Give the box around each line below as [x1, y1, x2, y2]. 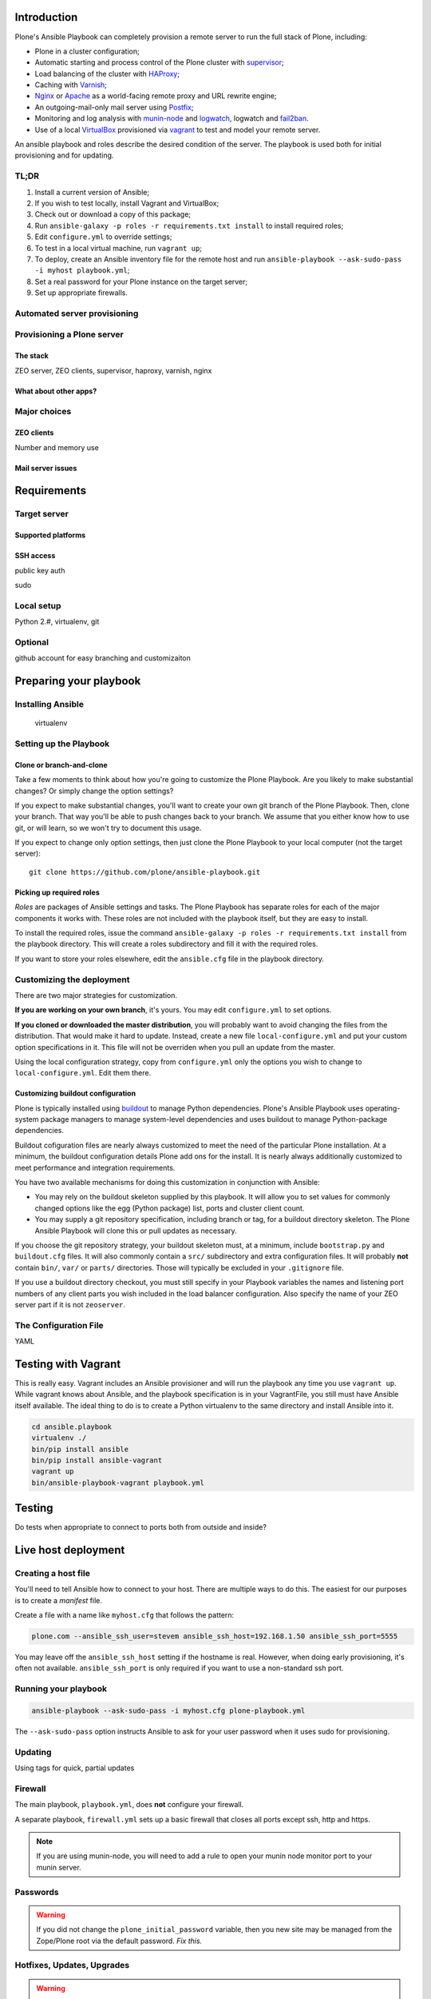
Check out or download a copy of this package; [34, 209, 192, 219]
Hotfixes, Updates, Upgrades [14, 1960, 130, 1971]
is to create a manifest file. [14, 1595, 103, 1605]
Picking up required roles [14, 888, 100, 897]
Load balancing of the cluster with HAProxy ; [34, 69, 180, 78]
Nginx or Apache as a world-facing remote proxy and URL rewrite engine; [34, 91, 277, 101]
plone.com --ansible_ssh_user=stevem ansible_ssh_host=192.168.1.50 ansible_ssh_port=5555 [31, 1632, 398, 1641]
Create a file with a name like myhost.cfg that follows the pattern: [14, 1610, 235, 1620]
